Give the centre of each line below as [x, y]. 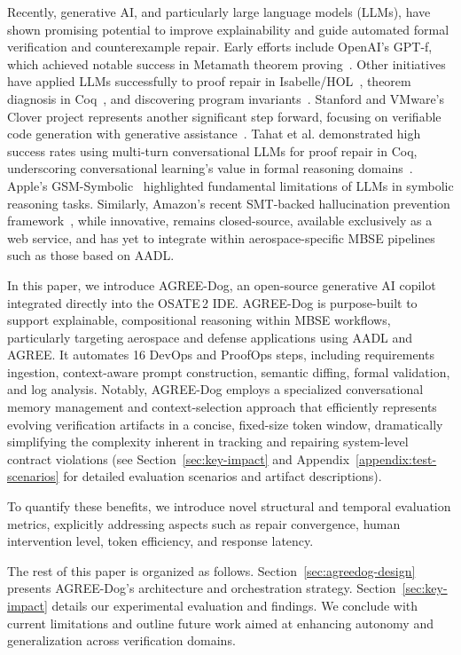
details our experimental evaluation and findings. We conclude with [235, 605]
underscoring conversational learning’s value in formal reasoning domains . [210, 168]
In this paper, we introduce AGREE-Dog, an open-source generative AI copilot [222, 284]
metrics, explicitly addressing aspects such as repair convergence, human [204, 523]
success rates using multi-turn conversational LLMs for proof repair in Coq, [212, 150]
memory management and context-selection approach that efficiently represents [222, 407]
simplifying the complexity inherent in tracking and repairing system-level [208, 442]
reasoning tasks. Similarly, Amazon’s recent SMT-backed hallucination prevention [229, 203]
